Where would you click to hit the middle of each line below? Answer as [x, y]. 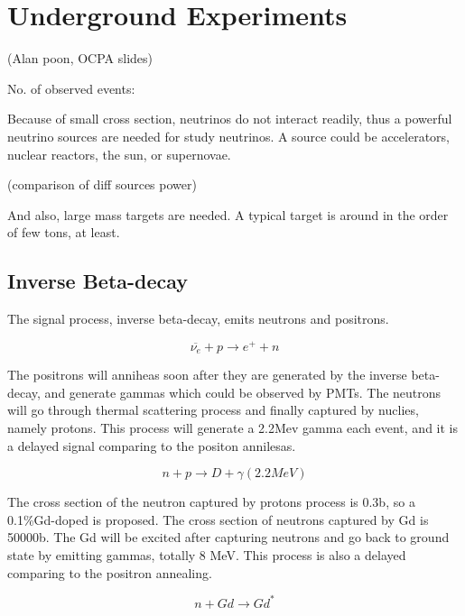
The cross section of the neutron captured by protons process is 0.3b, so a [211, 502]
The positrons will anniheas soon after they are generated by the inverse [207, 375]
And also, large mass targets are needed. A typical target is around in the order [228, 214]
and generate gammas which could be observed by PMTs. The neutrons [243, 392]
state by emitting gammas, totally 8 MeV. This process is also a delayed [207, 554]
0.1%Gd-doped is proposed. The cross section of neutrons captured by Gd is [218, 519]
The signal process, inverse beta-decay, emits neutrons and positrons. [198, 319]
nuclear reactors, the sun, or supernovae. [119, 154]
